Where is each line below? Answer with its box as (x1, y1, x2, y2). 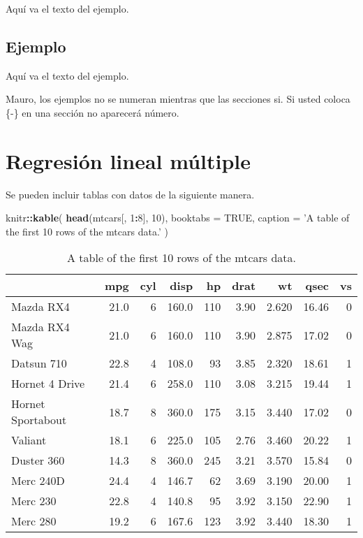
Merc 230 (11, 493, 57, 509)
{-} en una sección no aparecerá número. (6, 105, 179, 119)
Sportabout (11, 412, 67, 428)
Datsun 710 (11, 355, 67, 372)
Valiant (11, 432, 47, 449)
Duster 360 (11, 452, 65, 469)
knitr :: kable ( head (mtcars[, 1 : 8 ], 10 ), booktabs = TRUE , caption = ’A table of (6, 210, 350, 225)
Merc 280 (11, 513, 57, 530)
